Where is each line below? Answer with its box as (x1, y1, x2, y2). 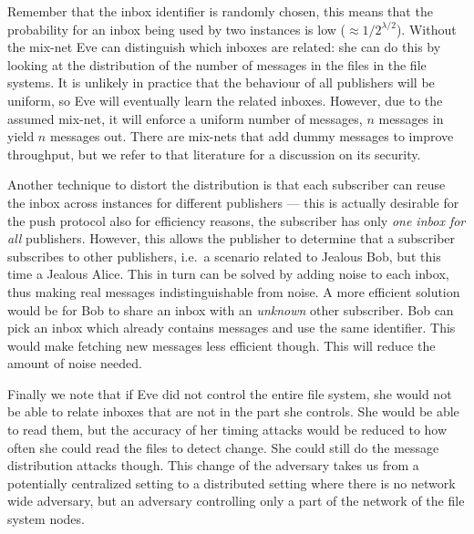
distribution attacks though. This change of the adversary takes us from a (7, 456, 419, 475)
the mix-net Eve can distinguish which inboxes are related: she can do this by (7, 37, 441, 56)
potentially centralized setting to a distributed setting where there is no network (7, 473, 456, 492)
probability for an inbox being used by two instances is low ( (7, 19, 346, 38)
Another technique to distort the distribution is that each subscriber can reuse (7, 175, 446, 194)
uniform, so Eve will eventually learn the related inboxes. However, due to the (7, 90, 443, 109)
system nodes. (7, 509, 85, 529)
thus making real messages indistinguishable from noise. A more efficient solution (7, 282, 460, 301)
